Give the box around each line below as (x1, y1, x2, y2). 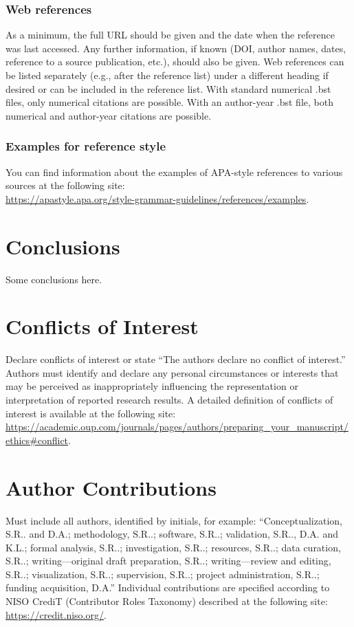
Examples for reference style (5, 137, 166, 155)
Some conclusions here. (5, 272, 102, 286)
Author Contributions (5, 473, 217, 501)
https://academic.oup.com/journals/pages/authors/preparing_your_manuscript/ (5, 419, 349, 434)
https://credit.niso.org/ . (5, 607, 107, 621)
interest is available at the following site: (5, 406, 176, 420)
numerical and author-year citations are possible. (5, 108, 212, 122)
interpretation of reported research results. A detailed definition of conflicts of (5, 393, 333, 406)
